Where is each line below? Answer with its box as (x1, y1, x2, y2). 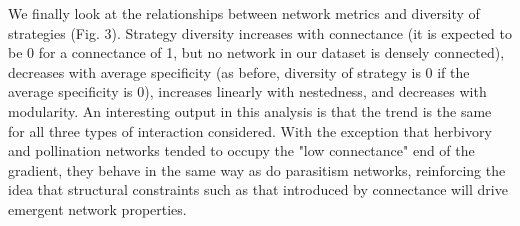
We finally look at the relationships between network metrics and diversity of (8, 3, 480, 23)
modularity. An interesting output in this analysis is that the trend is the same (8, 100, 492, 121)
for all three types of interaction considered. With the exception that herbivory (8, 120, 492, 141)
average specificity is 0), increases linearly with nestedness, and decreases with (8, 81, 487, 102)
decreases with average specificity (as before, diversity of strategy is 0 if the (8, 61, 470, 82)
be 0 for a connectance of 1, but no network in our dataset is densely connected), (8, 42, 505, 63)
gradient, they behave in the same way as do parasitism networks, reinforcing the (8, 159, 506, 180)
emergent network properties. (8, 198, 187, 219)
